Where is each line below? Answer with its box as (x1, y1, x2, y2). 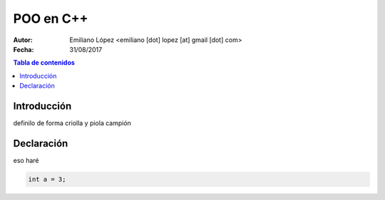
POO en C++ (13, 11, 88, 26)
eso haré (13, 156, 39, 164)
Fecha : (13, 45, 34, 53)
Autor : (13, 36, 34, 44)
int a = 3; (28, 175, 66, 183)
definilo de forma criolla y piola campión (13, 119, 132, 127)
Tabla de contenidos (13, 58, 75, 67)
